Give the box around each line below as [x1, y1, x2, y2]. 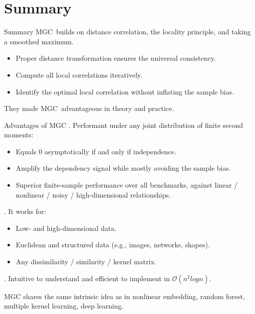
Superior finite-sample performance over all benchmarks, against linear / [15, 180, 238, 190]
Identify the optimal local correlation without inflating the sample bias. [15, 86, 234, 97]
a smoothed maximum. [4, 36, 74, 46]
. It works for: [4, 206, 46, 216]
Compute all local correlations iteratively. [15, 69, 143, 80]
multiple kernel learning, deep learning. [4, 301, 124, 311]
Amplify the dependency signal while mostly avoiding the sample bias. [15, 163, 231, 173]
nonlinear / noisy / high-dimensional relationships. [15, 189, 171, 200]
